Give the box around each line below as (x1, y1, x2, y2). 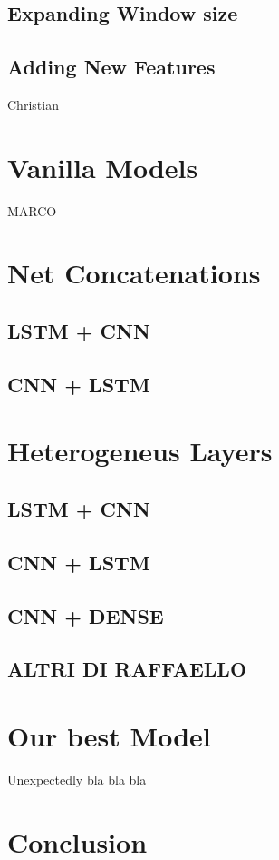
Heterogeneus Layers (7, 432, 273, 470)
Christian (7, 94, 59, 114)
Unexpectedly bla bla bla (7, 769, 147, 788)
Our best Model (7, 717, 211, 754)
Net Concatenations (7, 254, 261, 292)
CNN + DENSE (7, 601, 164, 629)
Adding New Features (7, 53, 216, 81)
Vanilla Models (7, 148, 198, 185)
